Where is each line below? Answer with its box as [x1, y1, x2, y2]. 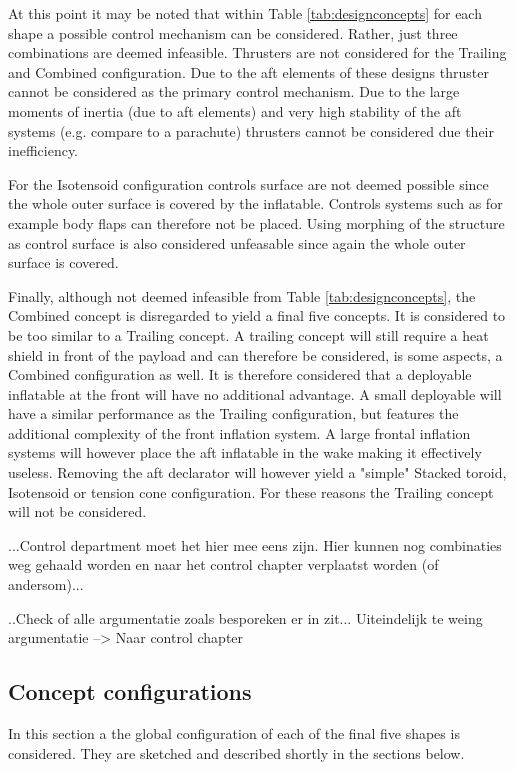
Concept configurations [8, 676, 252, 707]
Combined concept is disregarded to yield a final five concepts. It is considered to [8, 305, 506, 326]
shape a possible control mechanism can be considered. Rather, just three [8, 22, 458, 43]
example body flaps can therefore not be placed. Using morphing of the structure [8, 212, 505, 233]
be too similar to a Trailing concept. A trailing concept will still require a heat [8, 324, 489, 345]
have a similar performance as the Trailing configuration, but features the [8, 403, 459, 424]
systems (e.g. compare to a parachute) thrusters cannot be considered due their [8, 120, 494, 141]
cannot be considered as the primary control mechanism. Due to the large [8, 81, 460, 102]
